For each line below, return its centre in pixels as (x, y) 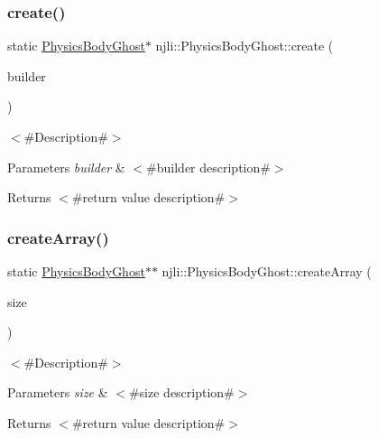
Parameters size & (58, 392)
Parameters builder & (66, 167)
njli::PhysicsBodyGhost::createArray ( (267, 271)
